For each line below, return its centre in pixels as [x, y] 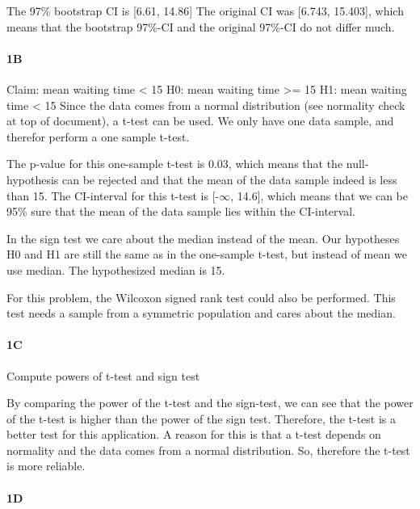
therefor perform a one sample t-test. [98, 136]
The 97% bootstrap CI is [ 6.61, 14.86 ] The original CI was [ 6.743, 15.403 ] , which [205, 11]
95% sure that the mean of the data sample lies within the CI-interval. [181, 211]
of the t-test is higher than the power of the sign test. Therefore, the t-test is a [202, 418]
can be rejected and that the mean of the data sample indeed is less [229, 179]
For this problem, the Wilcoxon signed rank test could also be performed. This [201, 297]
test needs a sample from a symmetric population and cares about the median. [201, 313]
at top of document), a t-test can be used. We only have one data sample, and [200, 121]
